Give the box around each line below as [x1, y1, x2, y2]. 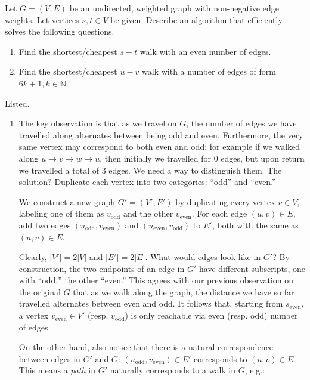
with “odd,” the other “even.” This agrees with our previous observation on [18, 274, 293, 286]
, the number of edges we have [186, 117, 297, 129]
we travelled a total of [18, 163, 99, 176]
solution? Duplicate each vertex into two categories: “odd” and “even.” [18, 175, 276, 188]
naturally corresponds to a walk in [110, 364, 236, 376]
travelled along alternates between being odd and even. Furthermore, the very [18, 128, 303, 141]
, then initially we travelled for [100, 152, 211, 164]
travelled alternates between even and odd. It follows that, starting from [18, 297, 283, 310]
